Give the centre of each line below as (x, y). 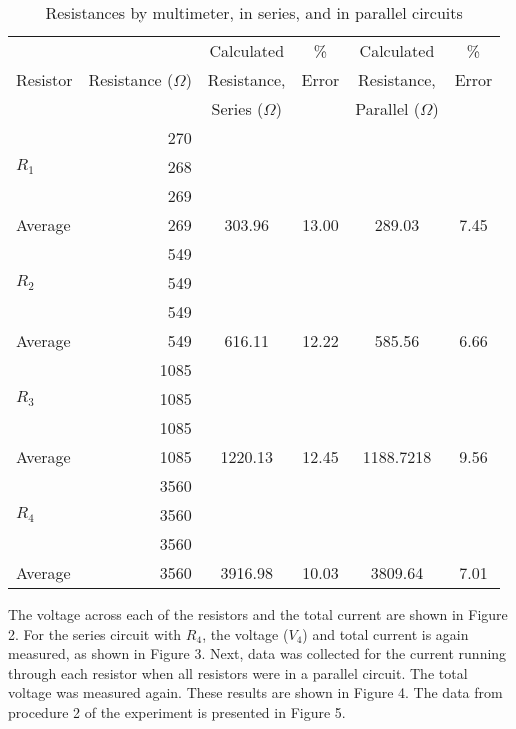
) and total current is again (385, 633)
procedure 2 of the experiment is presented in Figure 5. (177, 711)
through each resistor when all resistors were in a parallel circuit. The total (238, 672)
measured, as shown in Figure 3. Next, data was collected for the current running (257, 653)
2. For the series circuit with (95, 633)
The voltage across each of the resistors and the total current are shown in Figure (258, 614)
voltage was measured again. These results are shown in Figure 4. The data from (255, 692)
